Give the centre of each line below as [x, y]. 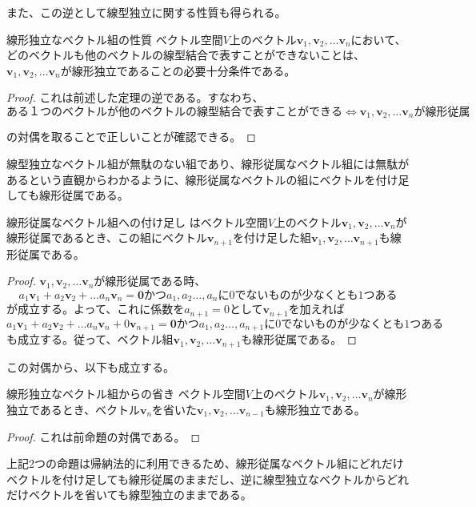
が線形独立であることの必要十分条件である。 [178, 70]
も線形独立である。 [315, 410]
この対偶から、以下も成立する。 [90, 366]
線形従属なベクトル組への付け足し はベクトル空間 [137, 221]
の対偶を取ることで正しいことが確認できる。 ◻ [131, 137]
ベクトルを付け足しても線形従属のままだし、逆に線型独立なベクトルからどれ [208, 479]
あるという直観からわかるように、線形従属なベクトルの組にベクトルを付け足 [208, 179]
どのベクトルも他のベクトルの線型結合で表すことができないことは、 [186, 55]
